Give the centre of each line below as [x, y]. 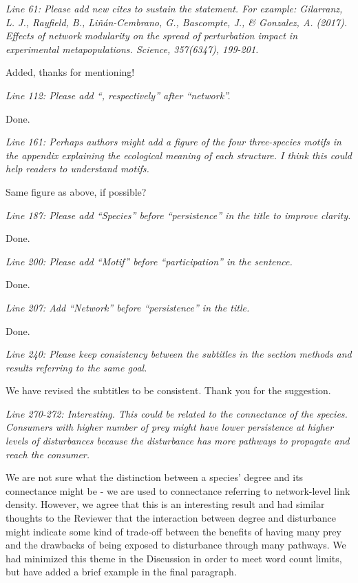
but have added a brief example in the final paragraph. [121, 572]
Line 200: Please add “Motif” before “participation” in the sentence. [149, 261]
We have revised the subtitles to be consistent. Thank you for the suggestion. [168, 390]
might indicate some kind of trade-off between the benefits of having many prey [173, 531]
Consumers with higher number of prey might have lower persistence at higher [170, 427]
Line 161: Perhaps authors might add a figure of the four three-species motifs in [173, 142]
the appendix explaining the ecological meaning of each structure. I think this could [179, 155]
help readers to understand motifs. [77, 168]
